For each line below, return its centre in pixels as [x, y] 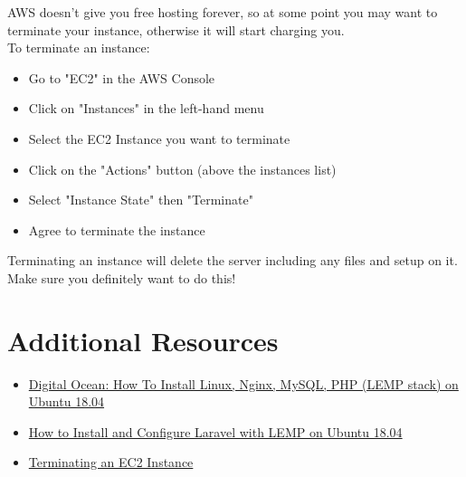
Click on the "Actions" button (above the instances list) [182, 169]
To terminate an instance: [79, 48]
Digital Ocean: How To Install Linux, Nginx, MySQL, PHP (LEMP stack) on [243, 383]
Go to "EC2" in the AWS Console [122, 77]
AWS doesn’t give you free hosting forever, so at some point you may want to [223, 12]
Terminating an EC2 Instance [111, 462]
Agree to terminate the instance [117, 229]
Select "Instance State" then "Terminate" [141, 200]
